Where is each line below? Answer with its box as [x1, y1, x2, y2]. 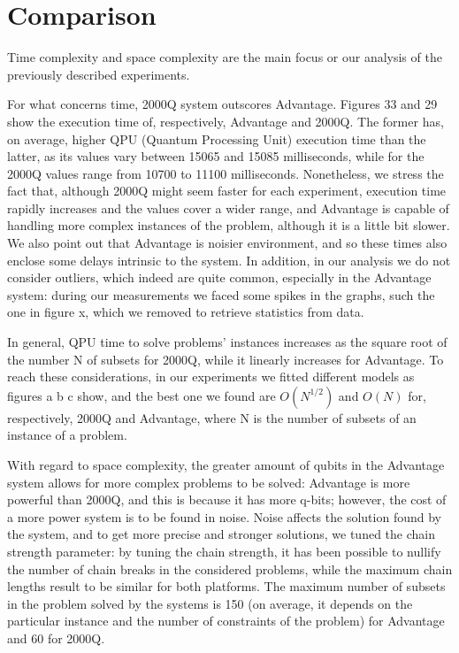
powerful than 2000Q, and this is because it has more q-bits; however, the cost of [7, 490, 447, 509]
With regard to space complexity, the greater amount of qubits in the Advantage [7, 456, 445, 473]
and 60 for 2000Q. [7, 628, 105, 647]
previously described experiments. [7, 65, 190, 83]
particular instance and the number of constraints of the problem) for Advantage [7, 611, 445, 630]
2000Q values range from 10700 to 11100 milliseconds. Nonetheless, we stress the [7, 164, 444, 182]
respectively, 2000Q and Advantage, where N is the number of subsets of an [7, 408, 417, 426]
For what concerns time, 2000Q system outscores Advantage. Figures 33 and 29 [7, 95, 438, 113]
